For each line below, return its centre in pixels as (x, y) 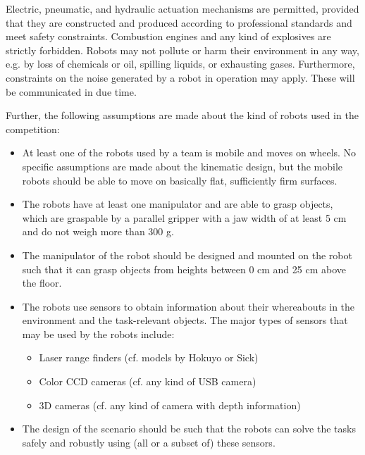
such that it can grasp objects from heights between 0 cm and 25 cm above (184, 269)
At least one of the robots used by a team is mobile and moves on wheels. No (189, 152)
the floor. (42, 283)
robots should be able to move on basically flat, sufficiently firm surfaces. (180, 180)
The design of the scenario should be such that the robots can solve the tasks (189, 429)
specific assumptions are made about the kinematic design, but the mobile (182, 166)
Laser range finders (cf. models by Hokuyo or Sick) (149, 357)
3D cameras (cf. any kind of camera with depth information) (170, 405)
